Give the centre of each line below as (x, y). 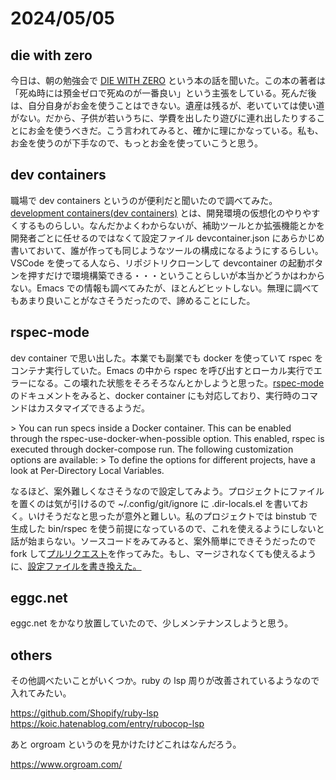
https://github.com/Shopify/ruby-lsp (84, 713)
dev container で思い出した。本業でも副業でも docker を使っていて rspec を (167, 358)
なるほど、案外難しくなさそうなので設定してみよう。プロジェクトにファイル (167, 491)
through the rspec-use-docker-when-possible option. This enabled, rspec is (167, 438)
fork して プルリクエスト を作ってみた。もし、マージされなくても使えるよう (163, 553)
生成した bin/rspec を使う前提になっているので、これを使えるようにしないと (167, 528)
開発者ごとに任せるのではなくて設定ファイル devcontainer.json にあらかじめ (167, 238)
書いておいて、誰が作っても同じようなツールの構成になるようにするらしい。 (167, 250)
